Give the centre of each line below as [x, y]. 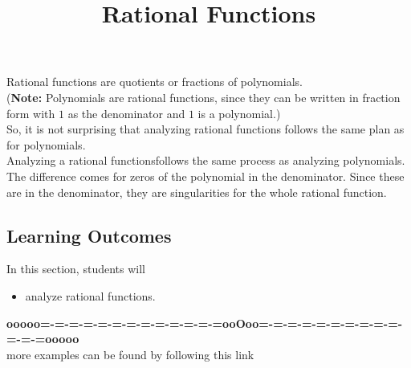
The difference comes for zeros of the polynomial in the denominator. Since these [205, 176]
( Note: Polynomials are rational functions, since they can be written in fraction [203, 97]
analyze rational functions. [90, 295]
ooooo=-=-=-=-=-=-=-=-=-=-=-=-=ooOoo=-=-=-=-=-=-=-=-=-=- [205, 323]
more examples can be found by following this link [130, 354]
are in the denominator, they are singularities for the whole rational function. [197, 192]
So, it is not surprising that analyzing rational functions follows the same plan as [205, 129]
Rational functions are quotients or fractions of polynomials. [155, 82]
